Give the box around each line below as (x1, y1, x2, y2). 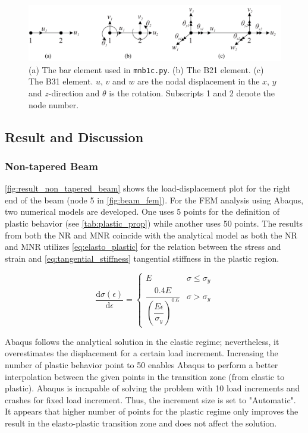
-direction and (48, 87, 100, 99)
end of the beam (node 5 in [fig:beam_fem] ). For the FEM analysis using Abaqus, (5, 193, 304, 206)
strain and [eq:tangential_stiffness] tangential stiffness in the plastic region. (5, 252, 279, 264)
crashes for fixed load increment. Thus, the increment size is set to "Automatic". (5, 393, 296, 406)
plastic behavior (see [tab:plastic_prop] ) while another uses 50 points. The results (5, 217, 303, 230)
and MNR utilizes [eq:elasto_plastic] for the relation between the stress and (5, 240, 281, 253)
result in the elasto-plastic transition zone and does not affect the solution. (5, 417, 277, 429)
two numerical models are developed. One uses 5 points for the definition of (5, 205, 280, 218)
